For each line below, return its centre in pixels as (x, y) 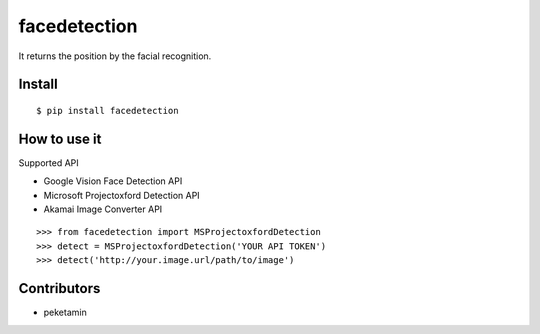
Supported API (48, 162)
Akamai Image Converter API (103, 209)
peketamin (65, 312)
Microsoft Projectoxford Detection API (121, 195)
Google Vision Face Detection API (113, 181)
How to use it (60, 138)
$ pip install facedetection (107, 110)
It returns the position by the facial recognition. (115, 56)
